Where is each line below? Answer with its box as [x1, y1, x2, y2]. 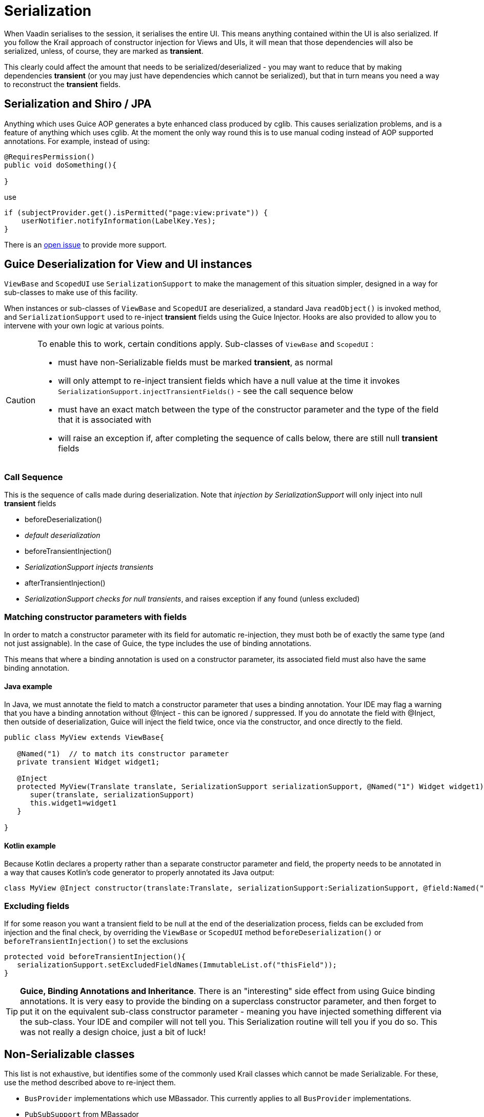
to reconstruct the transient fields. [4, 79, 121, 89]
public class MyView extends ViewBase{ [4, 733, 164, 742]
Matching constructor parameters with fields [4, 611, 187, 622]
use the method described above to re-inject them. [4, 1078, 176, 1087]
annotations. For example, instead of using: [4, 136, 150, 146]
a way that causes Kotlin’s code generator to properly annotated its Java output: [4, 868, 274, 877]
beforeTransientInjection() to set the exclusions [4, 937, 188, 946]
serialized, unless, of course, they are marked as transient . [4, 46, 204, 55]
